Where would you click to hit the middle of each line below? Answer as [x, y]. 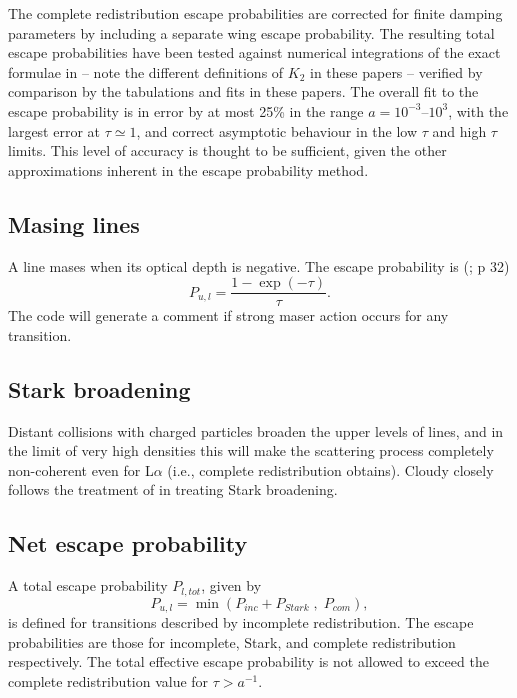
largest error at [54, 130]
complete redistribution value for [108, 680]
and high [459, 130]
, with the [478, 110]
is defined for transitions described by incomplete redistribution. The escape [241, 622]
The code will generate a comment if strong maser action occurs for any [228, 315]
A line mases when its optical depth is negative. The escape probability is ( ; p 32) [259, 265]
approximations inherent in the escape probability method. [188, 169]
